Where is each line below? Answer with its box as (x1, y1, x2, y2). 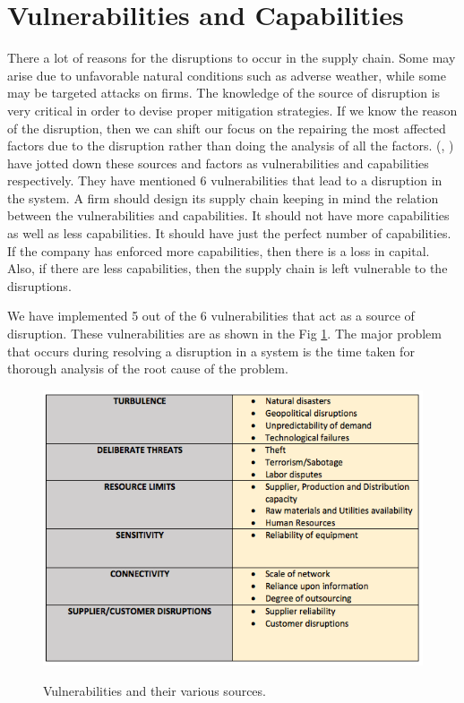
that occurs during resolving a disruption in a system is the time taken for (7, 341, 415, 360)
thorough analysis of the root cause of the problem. (7, 359, 288, 378)
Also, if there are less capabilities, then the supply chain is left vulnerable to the (7, 259, 448, 278)
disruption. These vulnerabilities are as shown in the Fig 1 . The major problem (7, 324, 442, 343)
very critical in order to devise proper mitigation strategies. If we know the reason (7, 100, 458, 119)
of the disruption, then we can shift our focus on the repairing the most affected (7, 118, 446, 137)
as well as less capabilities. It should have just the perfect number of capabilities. (7, 224, 451, 243)
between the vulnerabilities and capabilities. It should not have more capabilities (7, 206, 450, 225)
